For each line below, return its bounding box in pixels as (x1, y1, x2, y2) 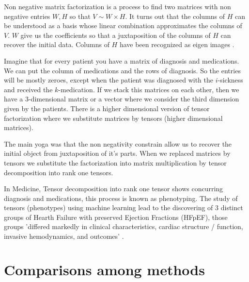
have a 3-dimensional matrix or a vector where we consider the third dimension (4, 94, 239, 104)
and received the (4, 84, 53, 94)
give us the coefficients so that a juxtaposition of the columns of (20, 30, 211, 40)
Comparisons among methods (4, 259, 205, 279)
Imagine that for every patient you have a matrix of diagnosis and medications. (4, 55, 239, 66)
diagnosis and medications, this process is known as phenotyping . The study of (4, 193, 238, 203)
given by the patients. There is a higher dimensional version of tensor (4, 103, 210, 113)
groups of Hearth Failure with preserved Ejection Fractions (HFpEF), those (4, 212, 228, 222)
